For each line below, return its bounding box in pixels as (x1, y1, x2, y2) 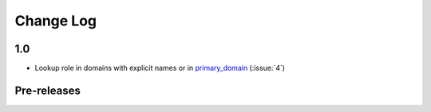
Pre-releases (14, 83, 81, 97)
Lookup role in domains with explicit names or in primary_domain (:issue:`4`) (34, 64, 286, 73)
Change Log (14, 12, 97, 29)
